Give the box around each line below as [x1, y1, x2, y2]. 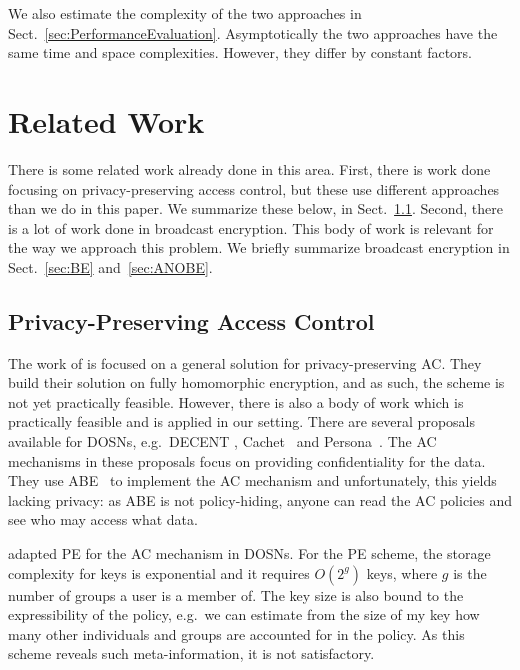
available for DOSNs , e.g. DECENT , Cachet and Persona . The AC [8, 431, 437, 452]
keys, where [366, 562, 438, 583]
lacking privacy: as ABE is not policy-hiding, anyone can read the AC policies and [8, 489, 512, 510]
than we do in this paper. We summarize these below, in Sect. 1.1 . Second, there [8, 198, 504, 219]
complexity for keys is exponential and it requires [8, 562, 310, 583]
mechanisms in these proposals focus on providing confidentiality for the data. [8, 450, 486, 471]
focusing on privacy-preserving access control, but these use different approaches [8, 178, 500, 199]
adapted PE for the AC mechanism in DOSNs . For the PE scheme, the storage [8, 543, 491, 564]
